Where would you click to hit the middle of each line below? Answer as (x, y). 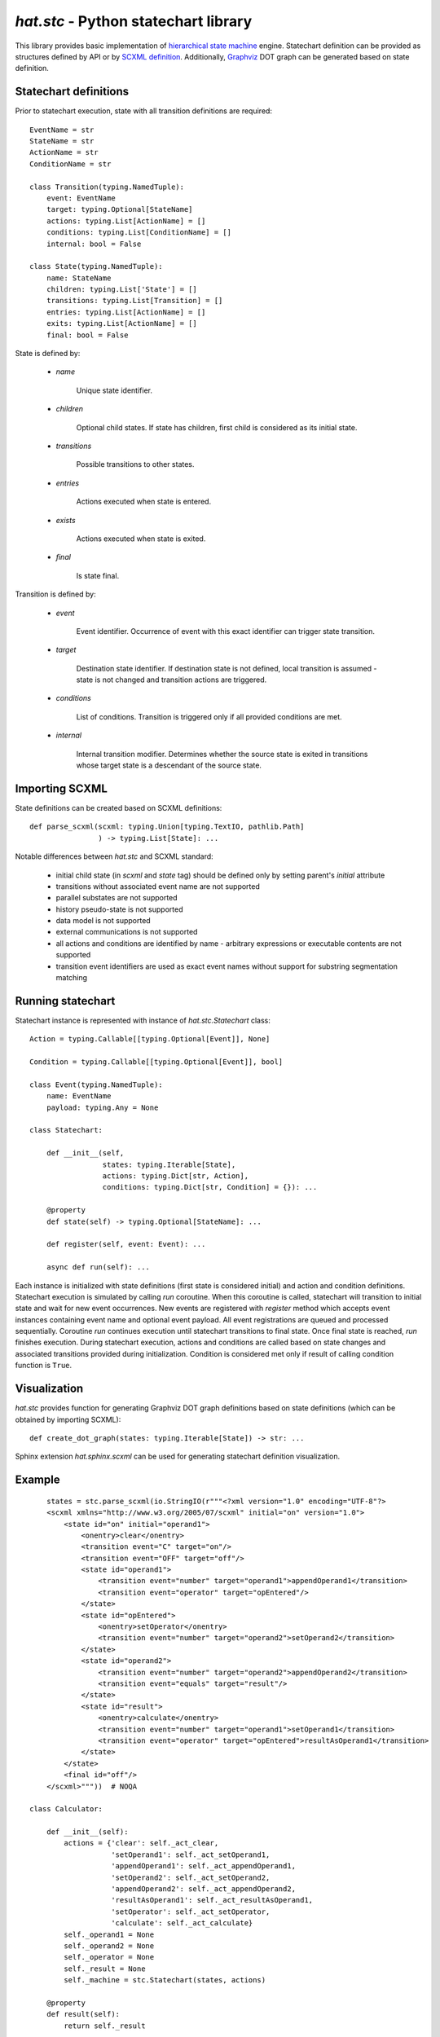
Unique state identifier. (114, 390)
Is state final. (98, 575)
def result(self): (83, 2014)
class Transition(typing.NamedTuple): (107, 187)
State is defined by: (48, 354)
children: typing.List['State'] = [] (121, 290)
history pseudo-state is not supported (119, 909)
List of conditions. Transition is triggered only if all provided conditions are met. (209, 716)
